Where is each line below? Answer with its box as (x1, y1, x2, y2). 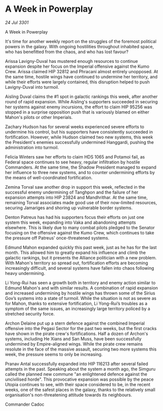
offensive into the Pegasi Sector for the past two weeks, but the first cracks (5, 325, 157, 331)
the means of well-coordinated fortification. (5, 175, 93, 180)
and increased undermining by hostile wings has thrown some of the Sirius (5, 290, 155, 296)
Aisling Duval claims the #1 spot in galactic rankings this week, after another (5, 94, 158, 99)
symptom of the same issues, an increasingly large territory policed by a (5, 306, 150, 312)
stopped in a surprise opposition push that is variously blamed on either (5, 109, 150, 115)
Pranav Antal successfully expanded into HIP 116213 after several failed (5, 361, 148, 367)
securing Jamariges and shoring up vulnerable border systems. (5, 205, 133, 211)
